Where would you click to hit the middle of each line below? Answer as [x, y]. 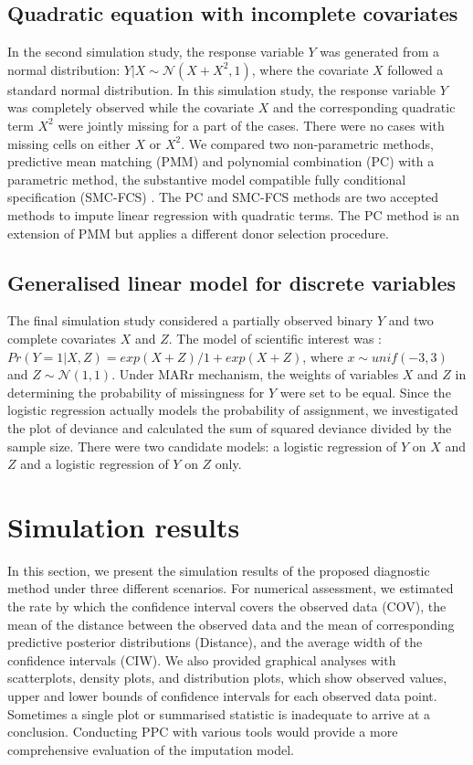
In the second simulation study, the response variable [156, 52]
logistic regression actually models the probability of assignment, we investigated [233, 410]
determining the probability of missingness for [136, 392]
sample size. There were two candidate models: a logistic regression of [202, 446]
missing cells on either [69, 143]
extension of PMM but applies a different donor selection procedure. [198, 233]
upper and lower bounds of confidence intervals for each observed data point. [222, 695]
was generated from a [380, 52]
